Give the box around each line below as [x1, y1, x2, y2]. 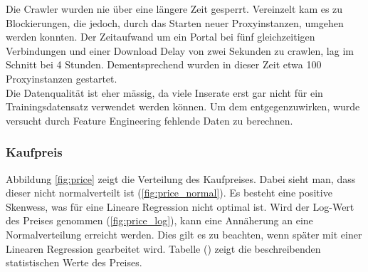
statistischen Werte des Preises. [6, 255, 142, 270]
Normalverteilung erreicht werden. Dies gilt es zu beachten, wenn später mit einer [6, 226, 362, 241]
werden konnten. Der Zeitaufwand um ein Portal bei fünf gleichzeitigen [6, 29, 315, 44]
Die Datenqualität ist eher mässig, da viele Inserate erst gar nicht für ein [6, 85, 323, 100]
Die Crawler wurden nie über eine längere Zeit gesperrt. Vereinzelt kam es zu [6, 1, 343, 16]
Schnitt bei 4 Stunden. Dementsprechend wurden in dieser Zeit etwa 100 [6, 57, 322, 72]
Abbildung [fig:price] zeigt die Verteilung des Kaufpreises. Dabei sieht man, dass [6, 171, 356, 186]
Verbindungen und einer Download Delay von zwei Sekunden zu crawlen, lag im [6, 43, 354, 58]
